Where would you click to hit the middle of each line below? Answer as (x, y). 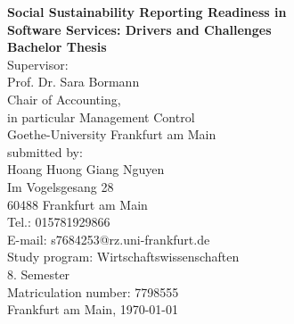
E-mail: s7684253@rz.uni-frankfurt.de (109, 239)
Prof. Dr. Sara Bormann (73, 82)
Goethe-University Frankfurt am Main (112, 134)
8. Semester (39, 274)
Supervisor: (38, 64)
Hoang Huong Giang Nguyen (86, 169)
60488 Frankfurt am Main (78, 204)
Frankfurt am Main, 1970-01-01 (93, 309)
